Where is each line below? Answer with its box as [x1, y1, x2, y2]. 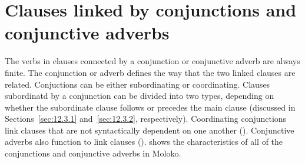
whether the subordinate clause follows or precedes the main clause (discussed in [5, 101, 296, 113]
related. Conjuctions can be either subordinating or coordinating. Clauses [5, 78, 270, 90]
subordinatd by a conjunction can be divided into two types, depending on [5, 89, 274, 102]
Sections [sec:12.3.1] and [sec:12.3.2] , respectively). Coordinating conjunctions [5, 112, 287, 125]
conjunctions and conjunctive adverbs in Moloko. [5, 147, 181, 159]
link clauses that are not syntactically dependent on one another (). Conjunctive [5, 124, 294, 136]
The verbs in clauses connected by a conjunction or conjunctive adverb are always [5, 55, 300, 67]
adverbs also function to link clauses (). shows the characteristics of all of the [5, 135, 283, 148]
